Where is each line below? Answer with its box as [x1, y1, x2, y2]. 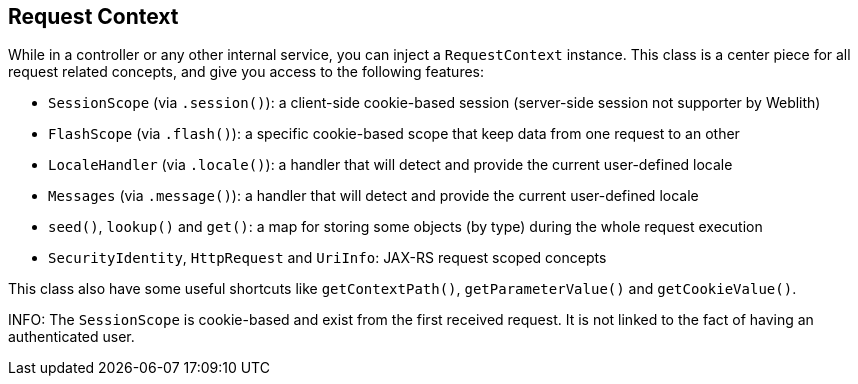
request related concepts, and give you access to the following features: [8, 63, 485, 81]
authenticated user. [8, 328, 135, 346]
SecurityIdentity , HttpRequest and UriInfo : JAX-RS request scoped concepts [48, 249, 607, 267]
